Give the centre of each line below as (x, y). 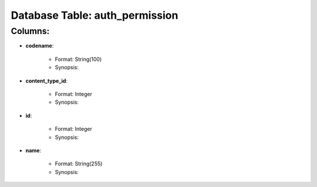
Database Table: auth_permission (95, 15)
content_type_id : (46, 81)
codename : (40, 46)
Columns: (30, 31)
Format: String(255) (79, 164)
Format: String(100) (78, 59)
